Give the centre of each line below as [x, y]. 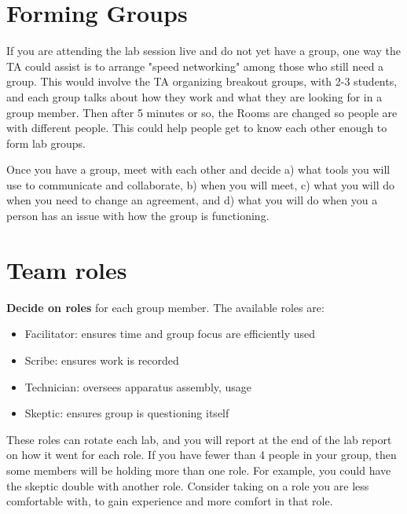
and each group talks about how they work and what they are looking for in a [194, 96]
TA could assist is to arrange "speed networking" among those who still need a [195, 66]
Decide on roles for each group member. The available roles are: [165, 307]
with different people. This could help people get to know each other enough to [197, 128]
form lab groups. [46, 143]
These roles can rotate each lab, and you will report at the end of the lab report [199, 439]
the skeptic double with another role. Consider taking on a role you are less [188, 485]
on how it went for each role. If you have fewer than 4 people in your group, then [202, 455]
